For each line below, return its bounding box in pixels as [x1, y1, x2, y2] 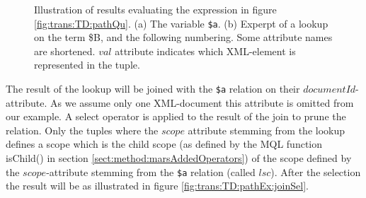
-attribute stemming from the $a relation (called [46, 164, 256, 179]
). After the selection [270, 164, 361, 179]
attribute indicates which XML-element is [115, 43, 296, 58]
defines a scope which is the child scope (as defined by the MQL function [6, 136, 323, 151]
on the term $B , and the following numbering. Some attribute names [34, 30, 333, 45]
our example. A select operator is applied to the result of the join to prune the [6, 109, 346, 124]
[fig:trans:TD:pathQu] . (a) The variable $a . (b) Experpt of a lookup [34, 16, 328, 30]
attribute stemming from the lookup [188, 122, 345, 137]
